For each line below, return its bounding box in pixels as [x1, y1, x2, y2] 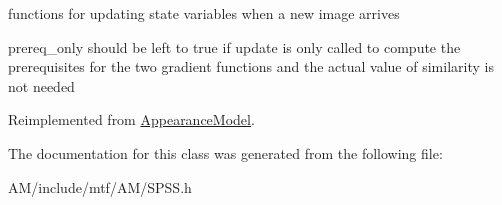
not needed [8, 75, 75, 96]
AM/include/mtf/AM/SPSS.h [8, 176, 192, 197]
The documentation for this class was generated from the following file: [8, 142, 443, 163]
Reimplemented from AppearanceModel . [8, 109, 255, 130]
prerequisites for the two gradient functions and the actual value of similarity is [8, 56, 494, 77]
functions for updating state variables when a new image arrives [8, 3, 400, 23]
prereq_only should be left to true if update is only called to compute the [8, 36, 461, 57]
